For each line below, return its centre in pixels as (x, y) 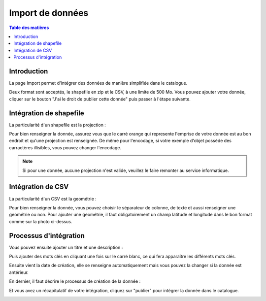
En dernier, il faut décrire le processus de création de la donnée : (75, 281)
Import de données (49, 13)
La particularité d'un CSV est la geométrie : (53, 199)
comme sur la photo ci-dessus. (41, 221)
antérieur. (19, 272)
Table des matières (29, 28)
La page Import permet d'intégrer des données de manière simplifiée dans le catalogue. (98, 83)
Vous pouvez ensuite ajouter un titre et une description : (66, 247)
